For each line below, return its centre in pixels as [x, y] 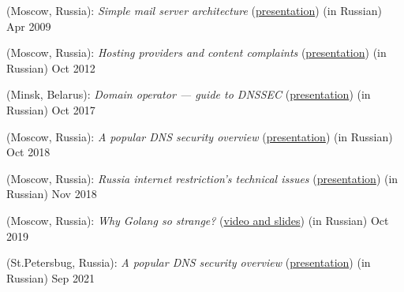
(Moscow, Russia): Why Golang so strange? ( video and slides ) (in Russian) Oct [198, 220]
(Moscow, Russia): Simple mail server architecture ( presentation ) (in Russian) [194, 10]
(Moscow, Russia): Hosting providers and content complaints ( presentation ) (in [196, 52]
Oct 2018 [28, 152]
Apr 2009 [29, 26]
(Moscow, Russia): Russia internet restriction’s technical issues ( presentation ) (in [202, 178]
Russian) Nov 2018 [52, 194]
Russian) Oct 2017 [51, 109]
